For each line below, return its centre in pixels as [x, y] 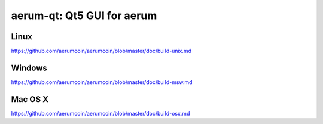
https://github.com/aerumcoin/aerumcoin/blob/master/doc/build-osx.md [100, 113]
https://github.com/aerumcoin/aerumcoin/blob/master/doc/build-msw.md [102, 82]
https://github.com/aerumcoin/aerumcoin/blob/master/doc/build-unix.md [101, 51]
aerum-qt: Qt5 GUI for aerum [84, 15]
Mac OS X [30, 99]
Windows [29, 68]
